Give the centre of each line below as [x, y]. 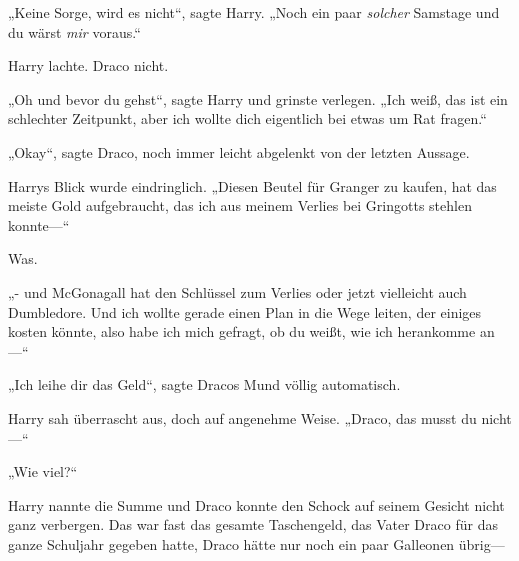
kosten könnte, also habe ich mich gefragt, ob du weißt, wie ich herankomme [242, 331]
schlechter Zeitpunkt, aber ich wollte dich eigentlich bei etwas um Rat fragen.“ [247, 118]
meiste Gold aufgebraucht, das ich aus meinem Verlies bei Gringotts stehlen [240, 205]
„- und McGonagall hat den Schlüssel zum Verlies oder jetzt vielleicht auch [237, 291]
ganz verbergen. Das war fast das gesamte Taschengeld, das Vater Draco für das [253, 524]
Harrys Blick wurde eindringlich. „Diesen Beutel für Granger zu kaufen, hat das [252, 185]
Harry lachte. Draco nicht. [88, 65]
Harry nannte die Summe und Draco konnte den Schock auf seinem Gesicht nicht [256, 504]
